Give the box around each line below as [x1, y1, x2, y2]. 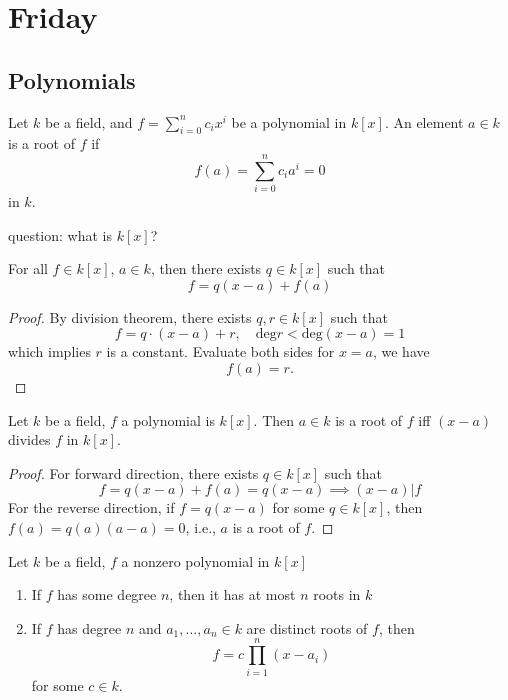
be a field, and [45, 111, 133, 132]
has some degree [57, 584, 157, 605]
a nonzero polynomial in [121, 550, 270, 571]
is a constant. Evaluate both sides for [106, 341, 335, 362]
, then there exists [150, 258, 262, 279]
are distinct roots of [246, 617, 368, 638]
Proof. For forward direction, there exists [8, 462, 259, 483]
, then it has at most [169, 584, 296, 605]
